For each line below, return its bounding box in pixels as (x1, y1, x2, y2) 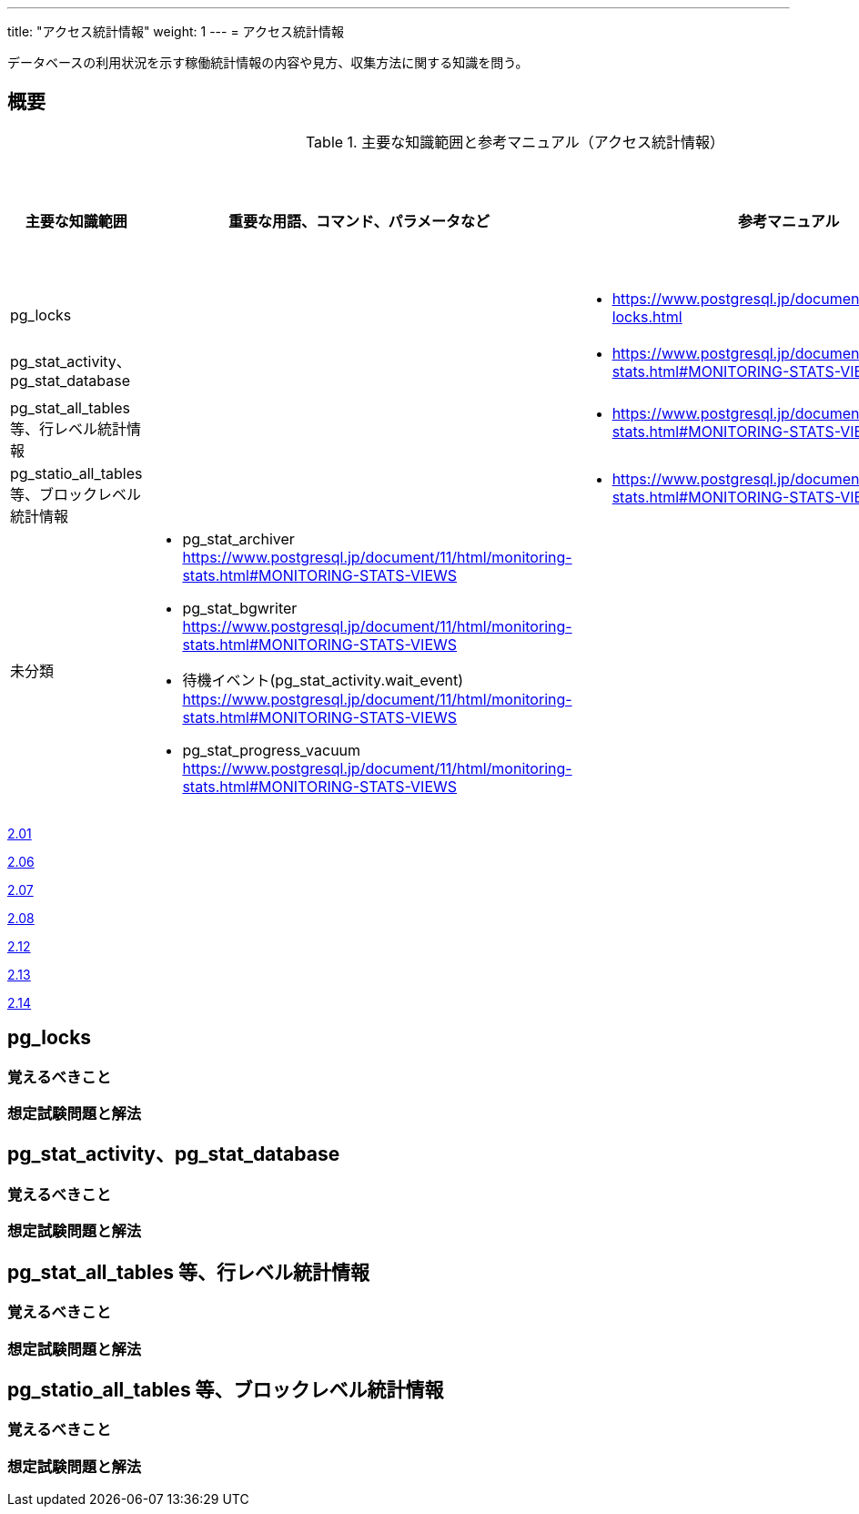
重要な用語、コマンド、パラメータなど (228, 211, 490, 230)
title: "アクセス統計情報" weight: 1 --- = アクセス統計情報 (7, 24, 344, 39)
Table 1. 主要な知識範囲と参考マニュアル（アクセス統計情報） (305, 132, 724, 151)
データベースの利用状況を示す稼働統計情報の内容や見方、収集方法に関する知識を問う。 (7, 55, 529, 70)
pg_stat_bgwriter (182, 598, 298, 617)
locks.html (611, 307, 682, 326)
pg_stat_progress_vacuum (182, 740, 361, 759)
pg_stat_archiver (182, 529, 295, 548)
